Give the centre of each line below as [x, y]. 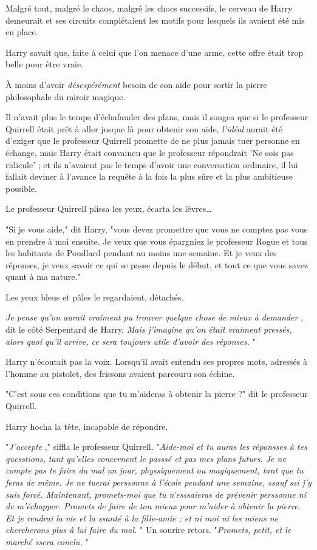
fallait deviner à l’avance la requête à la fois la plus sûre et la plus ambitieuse [149, 176]
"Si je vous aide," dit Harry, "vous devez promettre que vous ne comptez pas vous [157, 229]
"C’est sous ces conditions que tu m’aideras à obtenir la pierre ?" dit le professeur [157, 394]
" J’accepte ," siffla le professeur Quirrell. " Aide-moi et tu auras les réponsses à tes [156, 446]
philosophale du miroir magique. [66, 96]
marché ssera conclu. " [47, 541]
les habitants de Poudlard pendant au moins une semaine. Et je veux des [141, 253]
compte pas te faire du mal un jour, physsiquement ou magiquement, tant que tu [155, 470]
